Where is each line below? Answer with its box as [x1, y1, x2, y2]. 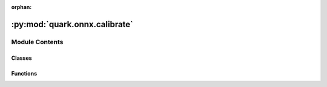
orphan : [11, 4, 32, 10]
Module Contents [11, 37, 64, 46]
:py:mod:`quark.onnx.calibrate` [11, 19, 133, 30]
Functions [11, 69, 38, 77]
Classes [11, 54, 33, 62]
